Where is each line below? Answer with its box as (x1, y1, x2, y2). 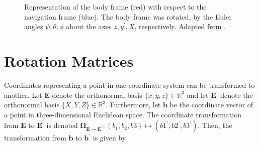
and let (187, 89, 209, 100)
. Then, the (198, 120, 232, 130)
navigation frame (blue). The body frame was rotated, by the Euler (24, 11, 232, 22)
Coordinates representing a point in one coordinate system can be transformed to (4, 79, 255, 90)
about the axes (66, 21, 112, 32)
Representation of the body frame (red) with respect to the (24, 2, 207, 12)
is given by (93, 132, 126, 143)
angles (24, 21, 43, 32)
